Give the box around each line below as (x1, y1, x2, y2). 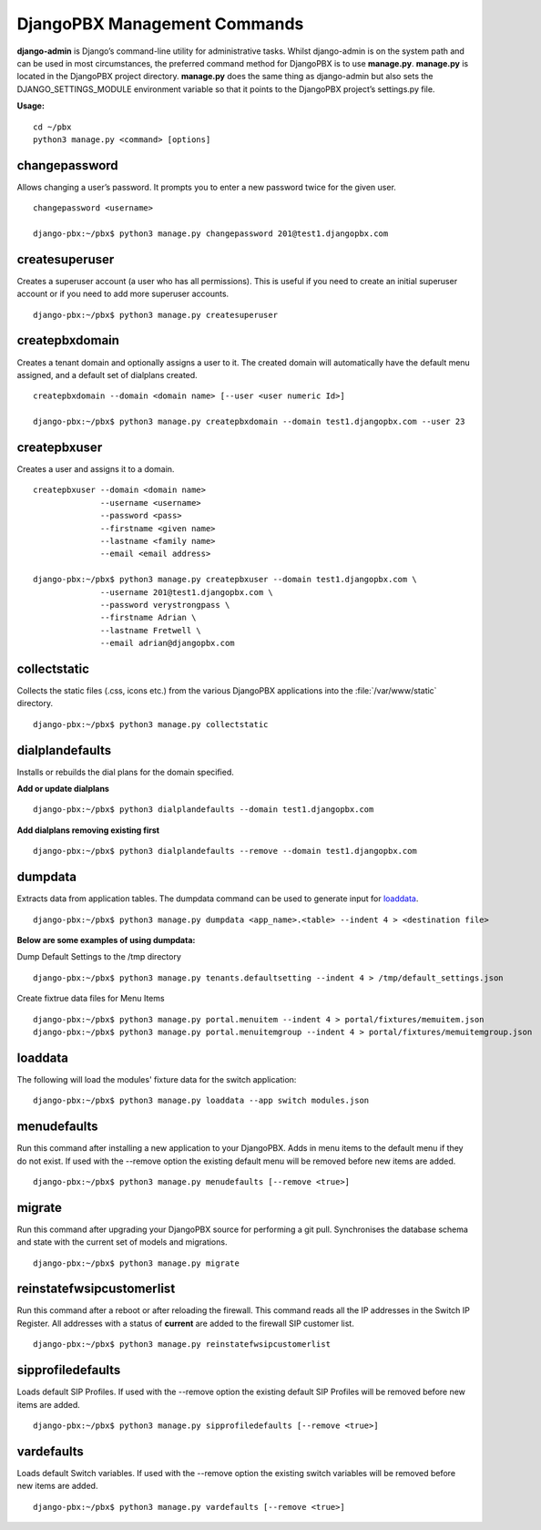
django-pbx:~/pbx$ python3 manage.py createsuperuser (33, 310, 278, 320)
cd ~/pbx (33, 121, 72, 132)
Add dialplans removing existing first (16, 825, 159, 836)
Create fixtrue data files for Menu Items (16, 993, 165, 1004)
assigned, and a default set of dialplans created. (16, 369, 198, 380)
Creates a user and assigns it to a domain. (16, 464, 175, 475)
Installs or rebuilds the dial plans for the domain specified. (16, 766, 234, 777)
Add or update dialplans (16, 784, 109, 795)
